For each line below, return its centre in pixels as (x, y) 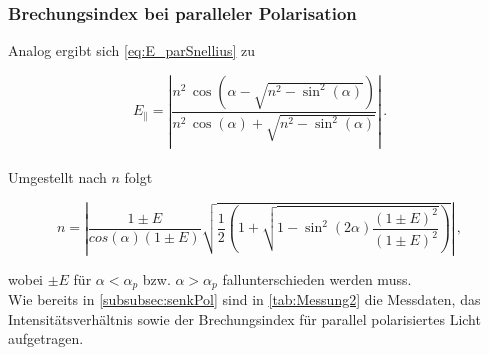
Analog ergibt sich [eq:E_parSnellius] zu (132, 50)
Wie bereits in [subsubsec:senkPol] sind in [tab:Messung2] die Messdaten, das (244, 299)
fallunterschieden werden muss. (317, 278)
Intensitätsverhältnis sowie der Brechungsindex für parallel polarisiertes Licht (244, 318)
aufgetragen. (46, 338)
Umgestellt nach (57, 177)
